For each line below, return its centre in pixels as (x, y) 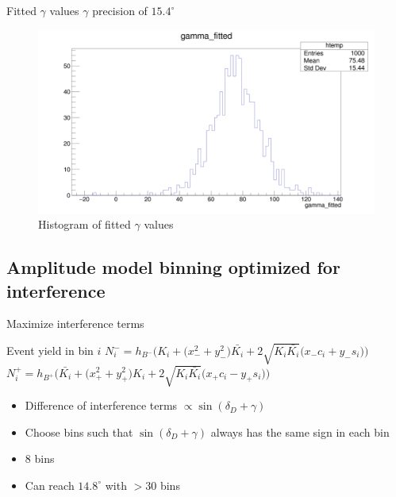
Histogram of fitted (85, 224)
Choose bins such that (79, 432)
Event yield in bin (50, 351)
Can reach (50, 485)
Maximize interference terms (75, 324)
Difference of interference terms (101, 405)
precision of (120, 10)
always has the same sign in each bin (300, 432)
